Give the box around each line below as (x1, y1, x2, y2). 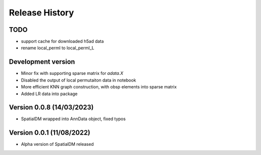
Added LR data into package (21, 91, 78, 97)
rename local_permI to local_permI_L (21, 45, 94, 51)
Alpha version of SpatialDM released (21, 141, 94, 147)
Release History (9, 7, 74, 18)
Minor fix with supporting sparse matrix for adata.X (21, 70, 123, 76)
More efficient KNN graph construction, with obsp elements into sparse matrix (21, 84, 177, 90)
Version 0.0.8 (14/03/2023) (9, 103, 94, 112)
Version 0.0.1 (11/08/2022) (9, 128, 90, 137)
